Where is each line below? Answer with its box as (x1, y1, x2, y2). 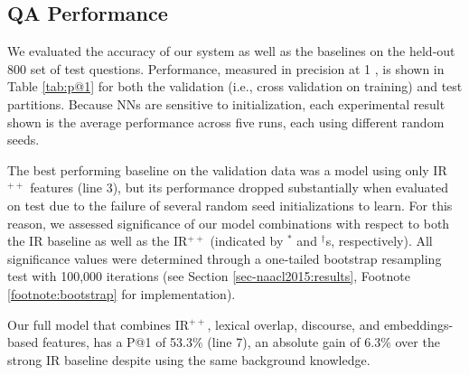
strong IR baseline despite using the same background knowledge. (7, 350, 371, 369)
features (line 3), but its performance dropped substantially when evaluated (30, 178, 449, 197)
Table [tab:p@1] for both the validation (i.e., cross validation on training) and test (7, 77, 463, 96)
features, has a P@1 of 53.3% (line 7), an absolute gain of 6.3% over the (42, 333, 440, 352)
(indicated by (210, 231, 284, 250)
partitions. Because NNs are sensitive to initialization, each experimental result (7, 94, 446, 113)
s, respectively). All (325, 231, 433, 250)
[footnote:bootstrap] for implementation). (7, 284, 236, 303)
